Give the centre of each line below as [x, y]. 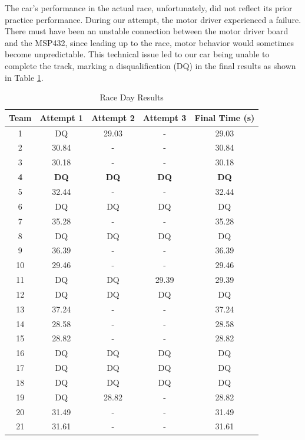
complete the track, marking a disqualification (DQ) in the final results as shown [150, 65]
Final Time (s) [225, 117]
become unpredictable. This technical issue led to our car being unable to [137, 54]
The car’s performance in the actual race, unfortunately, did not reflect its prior [149, 8]
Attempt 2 [113, 117]
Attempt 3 [165, 117]
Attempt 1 [62, 117]
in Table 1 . [24, 77]
